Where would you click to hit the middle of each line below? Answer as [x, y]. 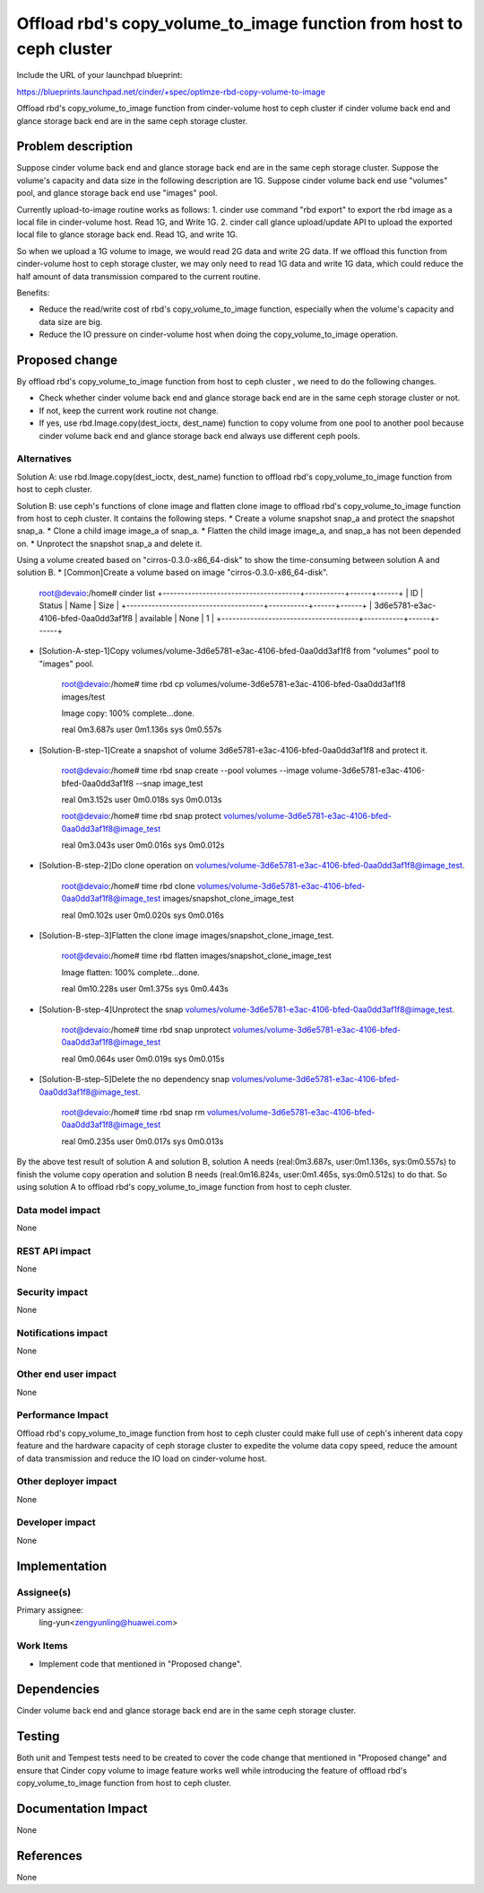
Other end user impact [66, 1374]
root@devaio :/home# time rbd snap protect [141, 816]
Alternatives [44, 459]
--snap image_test [169, 783]
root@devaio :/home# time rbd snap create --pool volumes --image [185, 770]
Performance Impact [63, 1415]
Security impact [52, 1291]
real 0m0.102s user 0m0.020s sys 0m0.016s [143, 915]
